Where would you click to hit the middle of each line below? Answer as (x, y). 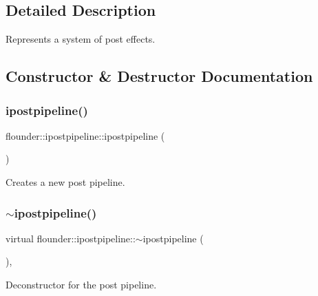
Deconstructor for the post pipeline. (81, 284)
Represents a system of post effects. (81, 39)
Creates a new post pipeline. (65, 181)
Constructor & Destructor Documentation (159, 76)
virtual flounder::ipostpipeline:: (71, 238)
